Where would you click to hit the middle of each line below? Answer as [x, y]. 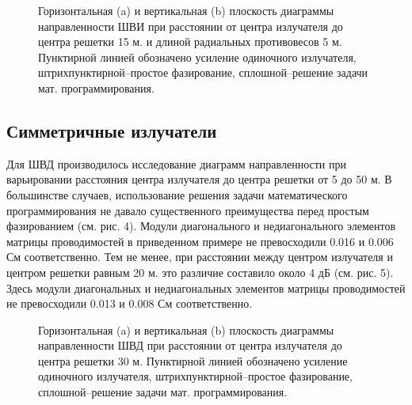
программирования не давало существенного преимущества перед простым [188, 210]
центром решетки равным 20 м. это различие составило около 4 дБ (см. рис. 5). [200, 272]
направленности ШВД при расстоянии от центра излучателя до [190, 345]
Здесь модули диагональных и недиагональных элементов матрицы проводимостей [206, 288]
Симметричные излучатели [112, 130]
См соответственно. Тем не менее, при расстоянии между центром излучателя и [200, 257]
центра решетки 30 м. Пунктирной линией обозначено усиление [193, 360]
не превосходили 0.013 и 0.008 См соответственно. [130, 303]
